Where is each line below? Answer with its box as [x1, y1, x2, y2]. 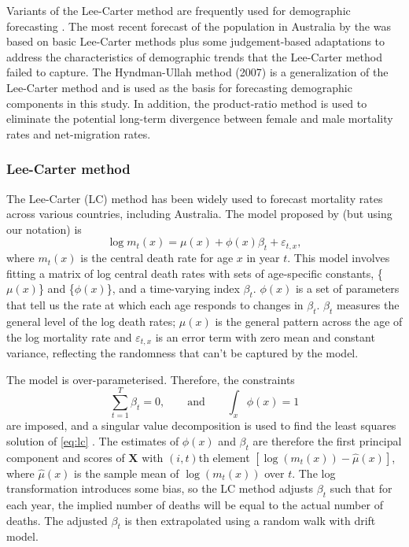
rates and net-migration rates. [6, 125, 151, 142]
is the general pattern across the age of [215, 312, 403, 329]
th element [198, 449, 250, 465]
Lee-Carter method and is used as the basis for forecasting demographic [6, 79, 352, 95]
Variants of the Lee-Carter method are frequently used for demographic [6, 2, 351, 18]
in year [246, 249, 280, 266]
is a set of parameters [295, 280, 400, 297]
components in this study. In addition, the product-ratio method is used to [6, 94, 367, 111]
